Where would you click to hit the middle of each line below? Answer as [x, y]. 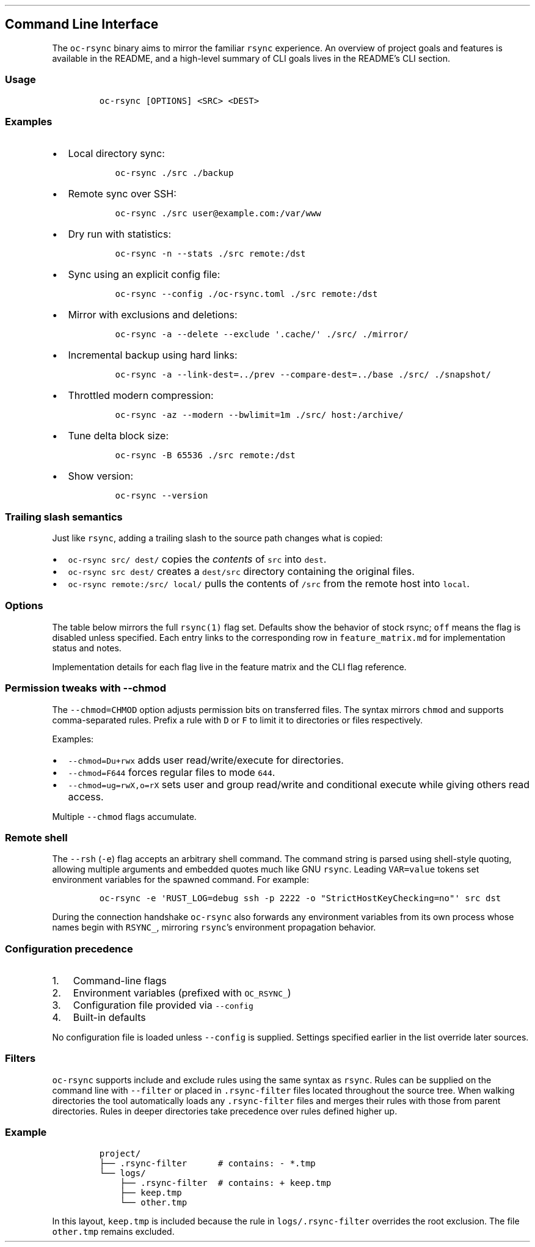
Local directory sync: [116, 154]
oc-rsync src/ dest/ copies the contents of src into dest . [197, 559]
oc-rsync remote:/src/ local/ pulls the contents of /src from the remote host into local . [269, 584]
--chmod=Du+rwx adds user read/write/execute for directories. [206, 760]
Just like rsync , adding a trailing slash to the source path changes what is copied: [217, 538]
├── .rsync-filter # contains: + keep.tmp [226, 1183]
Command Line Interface [82, 24]
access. [86, 796]
